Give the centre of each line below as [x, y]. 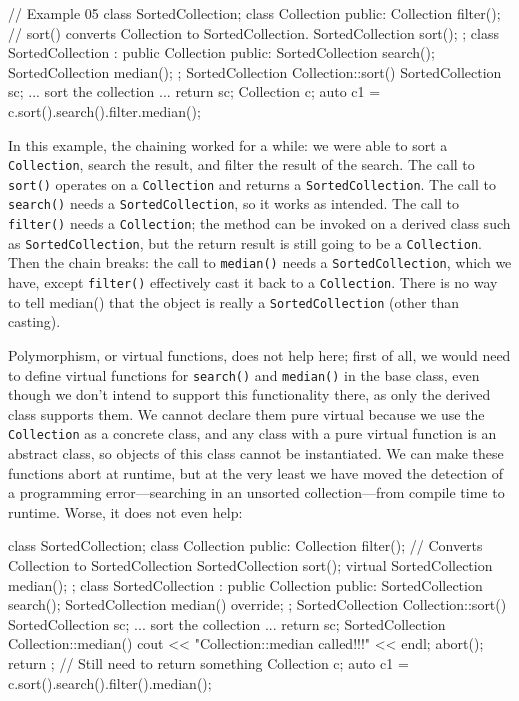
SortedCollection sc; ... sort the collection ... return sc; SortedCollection [227, 623]
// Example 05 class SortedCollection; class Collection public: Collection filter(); [254, 13]
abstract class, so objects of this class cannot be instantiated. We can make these [256, 453]
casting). [34, 321]
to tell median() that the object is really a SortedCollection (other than [234, 301]
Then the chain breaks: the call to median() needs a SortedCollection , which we [260, 262]
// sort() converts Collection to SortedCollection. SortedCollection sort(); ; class [253, 32]
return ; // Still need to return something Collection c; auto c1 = [208, 663]
